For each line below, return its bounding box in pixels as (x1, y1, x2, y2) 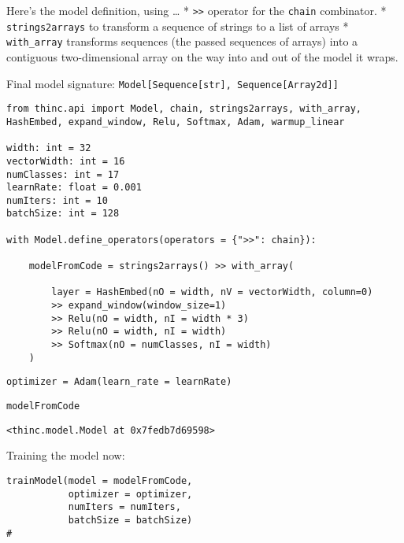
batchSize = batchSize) (68, 514, 193, 526)
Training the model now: (6, 447, 125, 464)
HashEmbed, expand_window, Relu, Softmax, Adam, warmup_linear (6, 116, 345, 127)
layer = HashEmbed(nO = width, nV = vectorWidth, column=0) (51, 286, 373, 298)
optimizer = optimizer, (68, 488, 193, 500)
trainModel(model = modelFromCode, (6, 475, 193, 486)
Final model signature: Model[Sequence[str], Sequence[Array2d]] (6, 75, 339, 91)
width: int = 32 (6, 142, 91, 154)
